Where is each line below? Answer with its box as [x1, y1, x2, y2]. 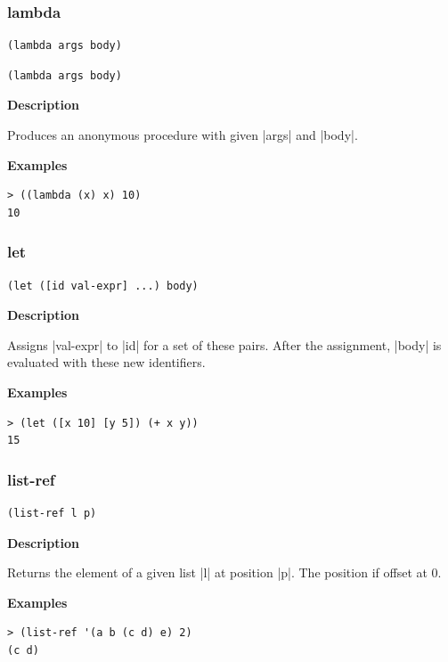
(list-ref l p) [7, 506, 97, 519]
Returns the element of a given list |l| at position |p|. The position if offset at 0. [7, 563, 442, 582]
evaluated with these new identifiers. [7, 353, 206, 372]
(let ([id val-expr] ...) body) [7, 279, 199, 292]
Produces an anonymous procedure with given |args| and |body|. [7, 126, 358, 143]
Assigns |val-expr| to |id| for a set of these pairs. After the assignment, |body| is [7, 335, 442, 354]
